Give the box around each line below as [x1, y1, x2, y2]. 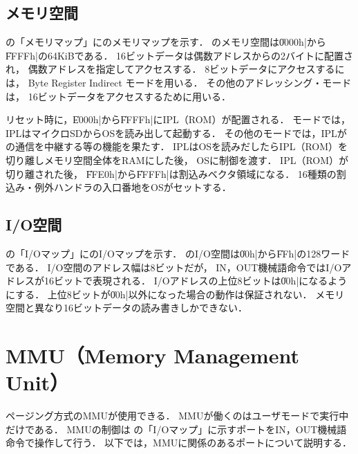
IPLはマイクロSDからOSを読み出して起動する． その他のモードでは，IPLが [6, 125, 347, 140]
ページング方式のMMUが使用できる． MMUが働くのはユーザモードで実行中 [6, 408, 349, 423]
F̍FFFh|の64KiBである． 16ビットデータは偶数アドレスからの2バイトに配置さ [6, 48, 354, 62]
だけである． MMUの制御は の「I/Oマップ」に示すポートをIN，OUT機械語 [6, 421, 347, 436]
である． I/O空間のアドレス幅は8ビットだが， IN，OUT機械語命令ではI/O [6, 260, 342, 274]
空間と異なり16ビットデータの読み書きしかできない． [6, 300, 247, 315]
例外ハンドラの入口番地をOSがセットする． [34, 180, 232, 194]
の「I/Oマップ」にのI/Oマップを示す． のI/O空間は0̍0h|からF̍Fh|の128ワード [6, 246, 350, 260]
